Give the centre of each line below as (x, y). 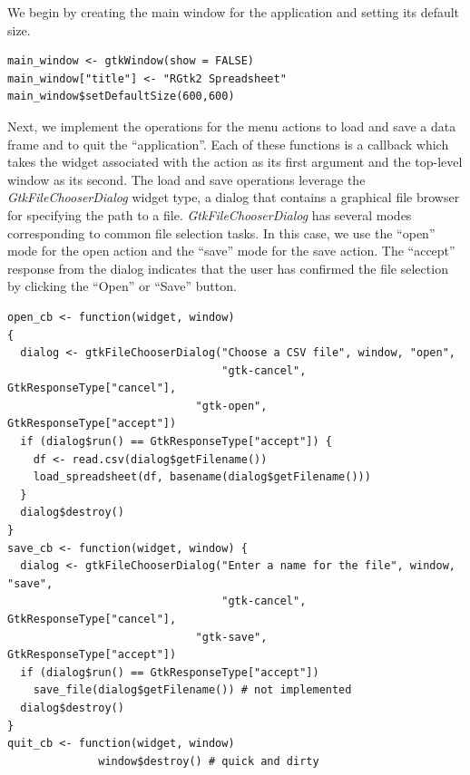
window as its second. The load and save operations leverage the (186, 179)
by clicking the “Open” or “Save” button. (122, 286)
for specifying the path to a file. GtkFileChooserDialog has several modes (210, 214)
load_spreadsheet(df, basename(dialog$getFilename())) (202, 477)
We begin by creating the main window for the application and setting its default (234, 12)
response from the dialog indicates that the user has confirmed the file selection (228, 268)
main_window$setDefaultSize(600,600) (121, 97)
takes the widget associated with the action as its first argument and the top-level (235, 162)
